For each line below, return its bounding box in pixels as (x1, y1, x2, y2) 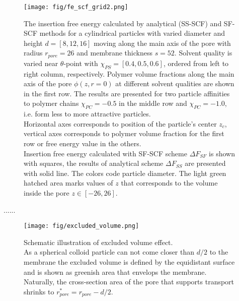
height (24, 37, 43, 48)
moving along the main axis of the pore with (94, 37, 231, 48)
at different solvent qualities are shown (115, 78, 234, 89)
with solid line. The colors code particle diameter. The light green (24, 167, 226, 178)
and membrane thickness (76, 47, 152, 58)
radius (24, 47, 43, 58)
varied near (24, 57, 58, 68)
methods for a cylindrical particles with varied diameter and (39, 28, 225, 38)
